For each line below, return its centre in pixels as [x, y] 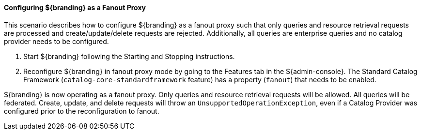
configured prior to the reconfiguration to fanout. [82, 111]
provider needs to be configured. [56, 41]
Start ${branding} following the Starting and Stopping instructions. [129, 56]
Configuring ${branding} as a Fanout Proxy [75, 7]
